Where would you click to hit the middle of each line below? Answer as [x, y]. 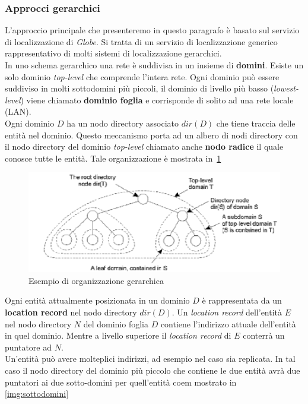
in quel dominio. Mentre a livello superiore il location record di [118, 335]
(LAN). [18, 111]
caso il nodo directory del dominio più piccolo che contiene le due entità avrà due [153, 370]
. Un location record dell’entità [227, 312]
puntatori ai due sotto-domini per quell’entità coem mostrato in [121, 382]
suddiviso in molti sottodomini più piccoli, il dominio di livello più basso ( [139, 88]
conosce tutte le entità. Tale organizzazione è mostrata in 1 [113, 158]
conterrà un [264, 335]
